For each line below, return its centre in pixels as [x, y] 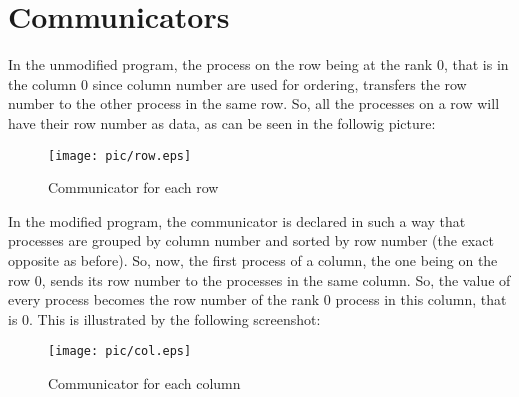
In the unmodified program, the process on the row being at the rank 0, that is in [258, 64]
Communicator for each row [133, 187]
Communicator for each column [144, 382]
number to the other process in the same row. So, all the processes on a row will [254, 103]
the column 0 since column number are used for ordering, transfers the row [237, 83]
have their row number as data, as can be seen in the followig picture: [222, 122]
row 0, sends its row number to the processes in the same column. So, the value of [259, 279]
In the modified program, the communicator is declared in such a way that [237, 220]
